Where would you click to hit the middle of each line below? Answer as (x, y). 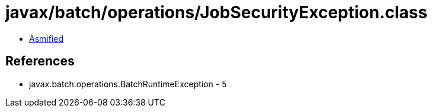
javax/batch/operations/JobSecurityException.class (217, 12)
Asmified (47, 38)
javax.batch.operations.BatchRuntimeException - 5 (128, 84)
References (40, 61)
